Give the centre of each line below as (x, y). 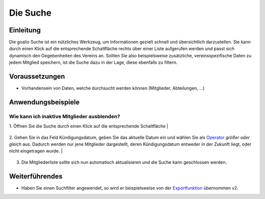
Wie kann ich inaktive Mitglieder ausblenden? (65, 116)
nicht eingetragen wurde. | (36, 151)
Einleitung (25, 30)
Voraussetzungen (37, 77)
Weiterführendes (36, 176)
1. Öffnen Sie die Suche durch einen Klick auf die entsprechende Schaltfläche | (89, 126)
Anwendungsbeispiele (44, 102)
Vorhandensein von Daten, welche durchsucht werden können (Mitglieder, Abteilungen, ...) (113, 88)
